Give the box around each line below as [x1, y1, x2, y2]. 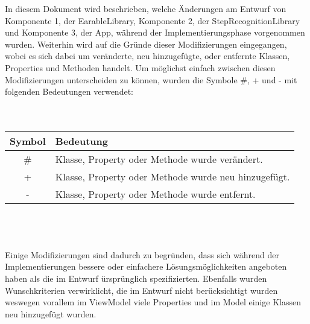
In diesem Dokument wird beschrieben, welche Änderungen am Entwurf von [5, 2, 286, 14]
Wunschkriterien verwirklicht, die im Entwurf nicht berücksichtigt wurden [5, 284, 278, 296]
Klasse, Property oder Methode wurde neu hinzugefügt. [55, 169, 290, 183]
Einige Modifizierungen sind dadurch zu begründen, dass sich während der [5, 248, 279, 261]
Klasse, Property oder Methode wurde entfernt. [55, 186, 256, 201]
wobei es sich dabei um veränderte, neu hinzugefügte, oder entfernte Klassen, [5, 49, 290, 62]
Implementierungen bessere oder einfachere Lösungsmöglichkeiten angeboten [5, 260, 287, 273]
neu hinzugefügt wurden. [5, 307, 96, 320]
